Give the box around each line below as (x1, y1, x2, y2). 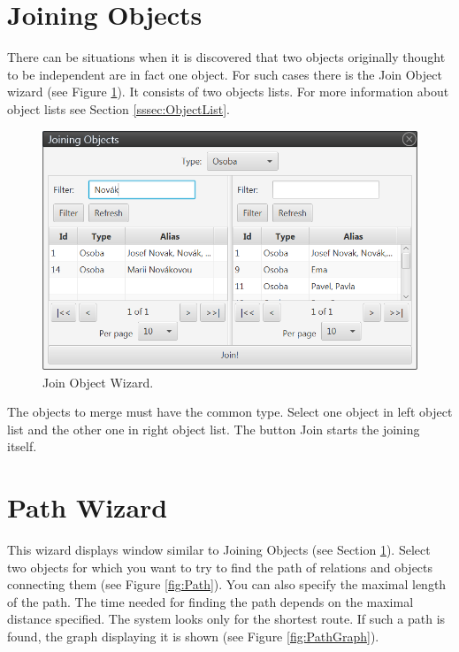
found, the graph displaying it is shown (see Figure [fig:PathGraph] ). (7, 627, 379, 646)
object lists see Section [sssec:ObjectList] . (7, 99, 230, 118)
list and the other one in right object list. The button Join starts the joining (7, 419, 420, 438)
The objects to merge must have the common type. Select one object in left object (7, 403, 453, 421)
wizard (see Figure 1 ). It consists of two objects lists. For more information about (7, 82, 449, 101)
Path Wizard (7, 489, 168, 525)
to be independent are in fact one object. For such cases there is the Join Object (7, 65, 442, 83)
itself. (7, 437, 37, 456)
